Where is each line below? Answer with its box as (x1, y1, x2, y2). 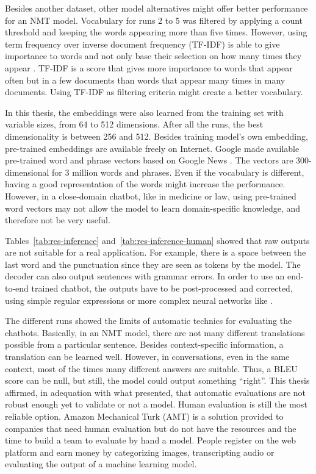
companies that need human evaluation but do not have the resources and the (5, 422, 296, 434)
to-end (5, 282, 29, 295)
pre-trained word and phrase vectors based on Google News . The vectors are (5, 154, 293, 167)
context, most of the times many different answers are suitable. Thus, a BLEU (5, 362, 298, 375)
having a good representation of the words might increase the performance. (5, 178, 285, 190)
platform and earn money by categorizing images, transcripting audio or (5, 445, 275, 458)
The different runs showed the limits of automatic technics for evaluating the (5, 314, 292, 327)
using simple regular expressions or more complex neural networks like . (5, 293, 273, 306)
